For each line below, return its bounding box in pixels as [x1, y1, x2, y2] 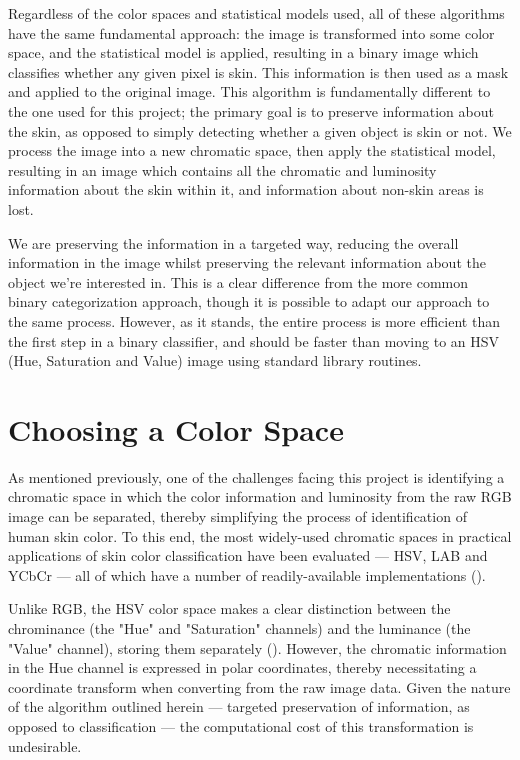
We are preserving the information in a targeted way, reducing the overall [8, 232, 459, 253]
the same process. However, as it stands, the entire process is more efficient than [8, 310, 500, 331]
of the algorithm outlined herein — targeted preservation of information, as [8, 696, 470, 717]
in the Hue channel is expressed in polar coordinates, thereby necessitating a [8, 657, 477, 678]
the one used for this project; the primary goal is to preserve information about [8, 100, 494, 121]
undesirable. [8, 735, 82, 756]
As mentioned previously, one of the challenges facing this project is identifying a [8, 466, 505, 487]
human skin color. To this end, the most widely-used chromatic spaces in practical [8, 525, 512, 546]
